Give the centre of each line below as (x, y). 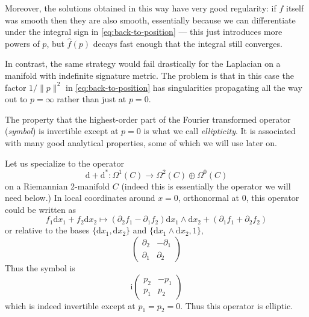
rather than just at (92, 99)
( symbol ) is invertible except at (62, 131)
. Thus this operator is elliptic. (237, 305)
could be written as (40, 209)
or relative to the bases (47, 230)
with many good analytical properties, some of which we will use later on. (141, 142)
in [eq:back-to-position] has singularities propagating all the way (184, 87)
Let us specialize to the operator (64, 163)
